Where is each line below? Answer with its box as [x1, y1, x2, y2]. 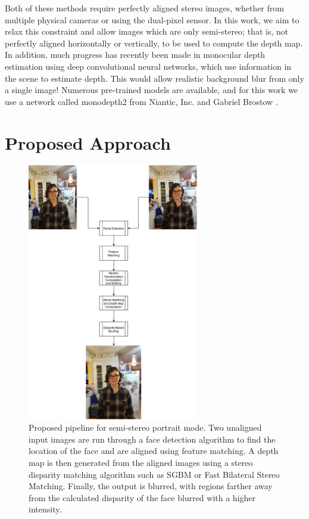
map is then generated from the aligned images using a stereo [29, 456, 253, 469]
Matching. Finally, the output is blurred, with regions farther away [29, 480, 273, 492]
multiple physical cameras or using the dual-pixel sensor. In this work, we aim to [5, 13, 299, 26]
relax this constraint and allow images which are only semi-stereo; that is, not [5, 25, 289, 38]
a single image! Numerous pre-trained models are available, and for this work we [5, 84, 298, 96]
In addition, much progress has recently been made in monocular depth [5, 48, 266, 61]
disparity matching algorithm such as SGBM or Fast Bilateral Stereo [29, 468, 280, 480]
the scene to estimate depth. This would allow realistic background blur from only [5, 72, 304, 84]
